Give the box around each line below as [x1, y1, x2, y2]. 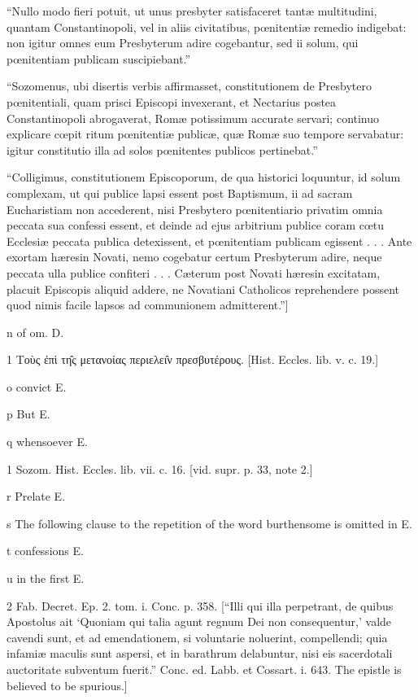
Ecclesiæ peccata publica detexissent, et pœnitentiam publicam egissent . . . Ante [7, 232, 412, 249]
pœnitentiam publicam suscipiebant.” [7, 50, 191, 67]
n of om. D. [7, 323, 64, 340]
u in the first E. [7, 570, 85, 587]
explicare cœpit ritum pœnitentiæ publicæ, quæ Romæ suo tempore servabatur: [7, 125, 404, 142]
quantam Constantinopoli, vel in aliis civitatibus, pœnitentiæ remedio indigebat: [7, 18, 407, 35]
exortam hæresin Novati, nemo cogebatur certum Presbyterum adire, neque [7, 248, 382, 265]
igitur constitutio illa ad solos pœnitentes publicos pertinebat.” [7, 141, 318, 158]
